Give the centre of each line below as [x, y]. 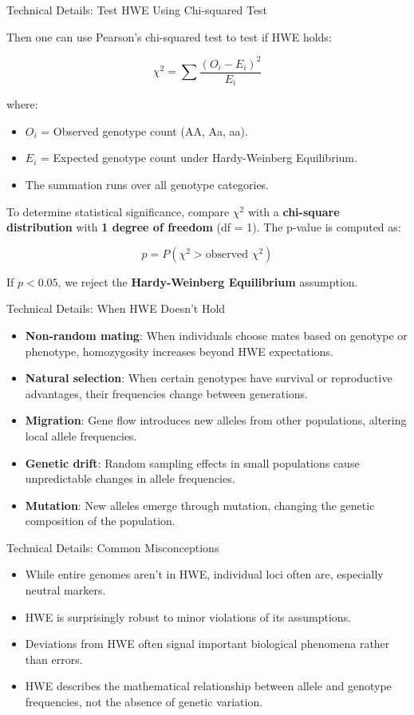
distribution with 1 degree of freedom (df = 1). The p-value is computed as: [204, 227]
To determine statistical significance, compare [118, 211]
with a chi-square [294, 211]
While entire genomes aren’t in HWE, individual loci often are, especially [204, 574]
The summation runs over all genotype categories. [147, 184]
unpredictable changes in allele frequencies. [130, 478]
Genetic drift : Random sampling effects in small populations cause [192, 462]
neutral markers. [65, 590]
